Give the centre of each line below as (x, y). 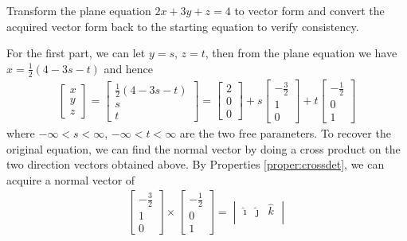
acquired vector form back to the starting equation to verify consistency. (183, 26)
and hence (129, 68)
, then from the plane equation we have (301, 53)
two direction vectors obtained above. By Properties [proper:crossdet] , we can (196, 164)
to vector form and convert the (309, 10)
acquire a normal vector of (71, 179)
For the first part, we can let (76, 53)
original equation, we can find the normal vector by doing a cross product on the (203, 148)
